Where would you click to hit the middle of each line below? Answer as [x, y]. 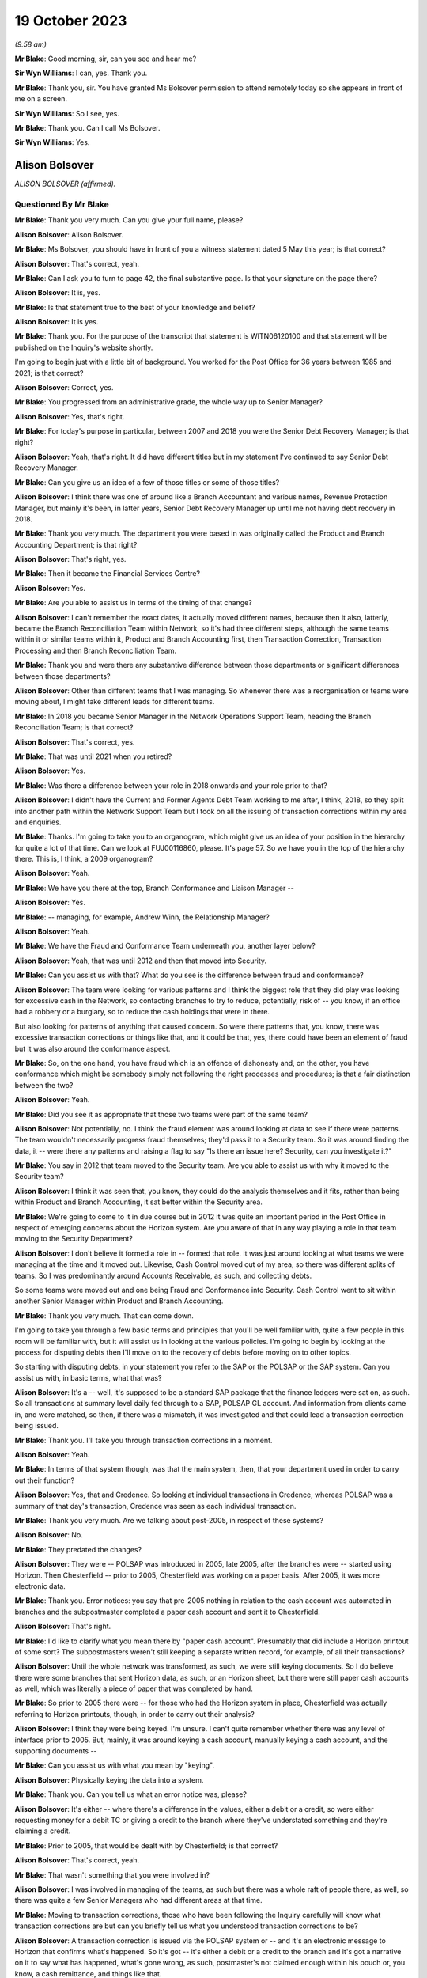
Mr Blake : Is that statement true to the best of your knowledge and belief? [135, 307]
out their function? [45, 1480]
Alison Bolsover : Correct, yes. [64, 388]
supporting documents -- [56, 1751]
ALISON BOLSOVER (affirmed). [65, 184]
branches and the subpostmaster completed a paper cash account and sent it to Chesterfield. [167, 1612]
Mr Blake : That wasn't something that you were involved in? [112, 1874]
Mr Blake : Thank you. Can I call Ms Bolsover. [87, 127]
